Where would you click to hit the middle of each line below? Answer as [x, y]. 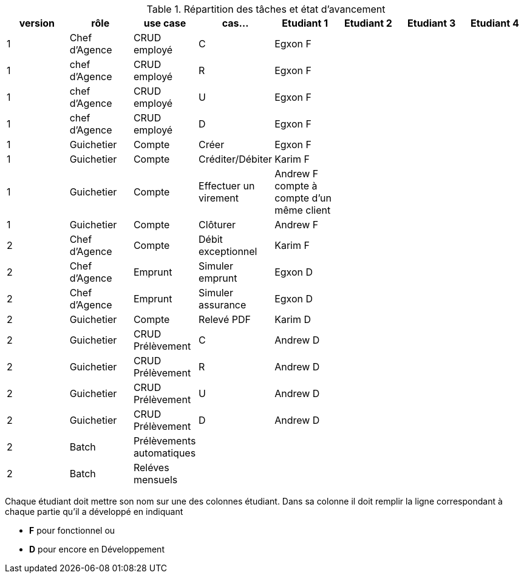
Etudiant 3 [432, 23]
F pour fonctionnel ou [72, 530]
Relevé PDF [225, 319]
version [37, 23]
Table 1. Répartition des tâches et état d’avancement [266, 9]
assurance [223, 305]
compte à [296, 186]
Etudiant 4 [495, 23]
